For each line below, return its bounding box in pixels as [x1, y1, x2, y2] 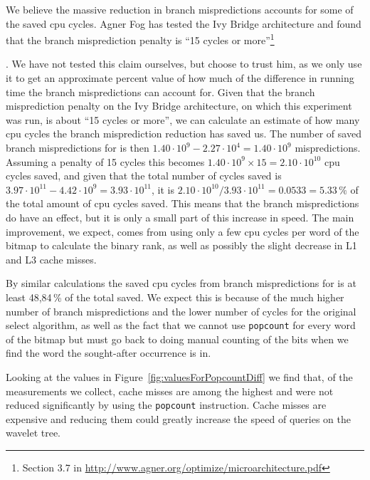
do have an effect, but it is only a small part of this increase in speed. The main [6, 209, 354, 224]
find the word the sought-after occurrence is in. [6, 345, 211, 360]
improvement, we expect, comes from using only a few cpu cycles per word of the [6, 224, 359, 239]
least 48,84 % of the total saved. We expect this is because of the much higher [6, 289, 344, 304]
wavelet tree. [6, 425, 61, 440]
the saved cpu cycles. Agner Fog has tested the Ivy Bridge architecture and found [6, 16, 361, 31]
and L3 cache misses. [6, 251, 97, 266]
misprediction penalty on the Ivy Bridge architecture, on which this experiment [6, 98, 352, 113]
